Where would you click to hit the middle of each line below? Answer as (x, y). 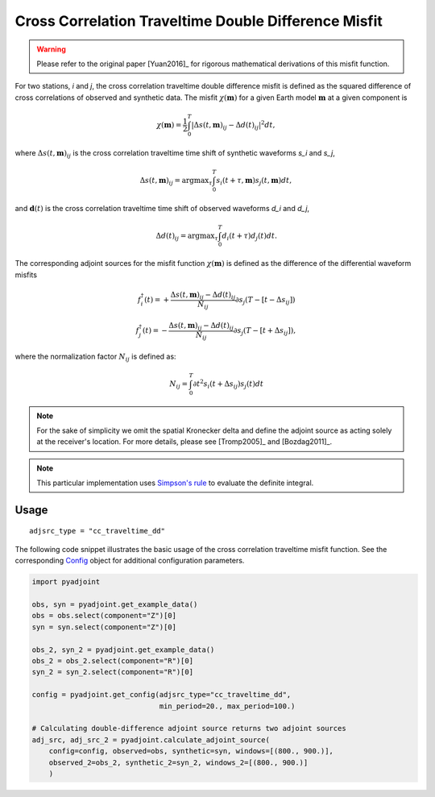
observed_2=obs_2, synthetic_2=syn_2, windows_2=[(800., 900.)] (178, 762)
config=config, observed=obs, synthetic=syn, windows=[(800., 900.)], (191, 751)
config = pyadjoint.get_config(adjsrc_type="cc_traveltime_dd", (162, 695)
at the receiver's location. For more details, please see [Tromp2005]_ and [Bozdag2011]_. (184, 442)
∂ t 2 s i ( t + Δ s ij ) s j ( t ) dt (228, 384)
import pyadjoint (66, 582)
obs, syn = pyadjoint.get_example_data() (115, 605)
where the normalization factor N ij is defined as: (95, 357)
